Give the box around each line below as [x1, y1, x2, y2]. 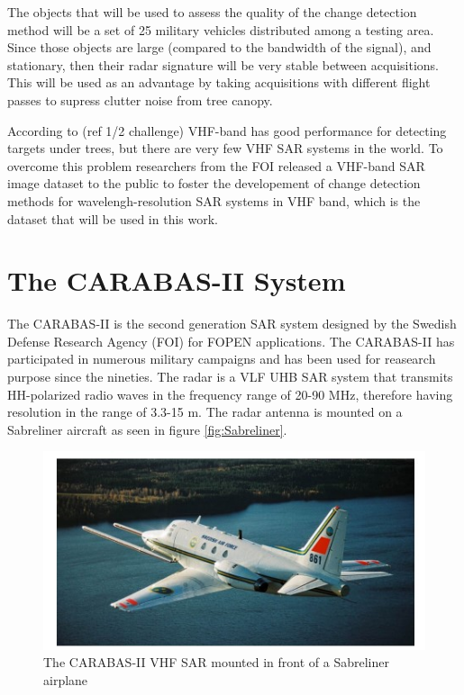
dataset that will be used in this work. [7, 209, 218, 228]
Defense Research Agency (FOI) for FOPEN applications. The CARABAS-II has [7, 331, 455, 350]
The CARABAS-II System [7, 262, 346, 299]
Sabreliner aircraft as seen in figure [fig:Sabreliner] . [7, 420, 287, 438]
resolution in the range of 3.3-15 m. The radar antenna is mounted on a [7, 402, 403, 421]
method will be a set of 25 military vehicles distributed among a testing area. [7, 20, 434, 39]
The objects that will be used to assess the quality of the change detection [7, 3, 417, 21]
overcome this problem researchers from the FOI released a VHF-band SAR [7, 156, 425, 175]
